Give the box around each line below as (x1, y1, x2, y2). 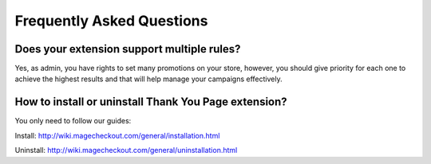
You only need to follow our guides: (14, 116, 132, 126)
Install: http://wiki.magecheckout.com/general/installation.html (14, 131, 220, 140)
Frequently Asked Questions (14, 12, 208, 29)
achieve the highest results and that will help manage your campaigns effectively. (14, 74, 283, 84)
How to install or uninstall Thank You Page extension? (14, 96, 287, 109)
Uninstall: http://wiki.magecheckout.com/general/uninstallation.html (14, 146, 238, 155)
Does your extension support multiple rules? (14, 42, 241, 56)
